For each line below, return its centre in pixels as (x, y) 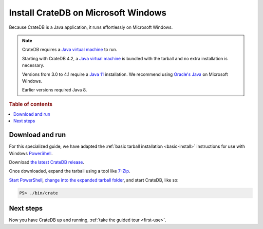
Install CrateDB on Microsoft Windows (88, 13)
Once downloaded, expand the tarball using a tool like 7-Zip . (70, 171)
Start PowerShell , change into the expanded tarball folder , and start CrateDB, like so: (94, 180)
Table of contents (31, 104)
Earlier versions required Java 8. (55, 90)
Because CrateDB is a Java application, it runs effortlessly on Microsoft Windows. (91, 27)
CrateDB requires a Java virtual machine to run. (70, 50)
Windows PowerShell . (31, 153)
